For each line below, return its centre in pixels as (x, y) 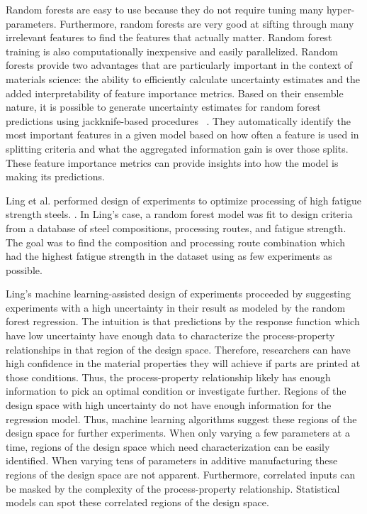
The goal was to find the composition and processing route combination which (176, 242)
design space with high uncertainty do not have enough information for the (169, 405)
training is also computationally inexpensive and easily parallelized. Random (172, 51)
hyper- (340, 9)
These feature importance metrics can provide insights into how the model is (172, 162)
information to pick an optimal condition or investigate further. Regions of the (176, 391)
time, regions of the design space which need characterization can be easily (168, 446)
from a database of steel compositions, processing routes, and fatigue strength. (176, 228)
